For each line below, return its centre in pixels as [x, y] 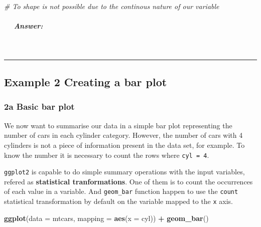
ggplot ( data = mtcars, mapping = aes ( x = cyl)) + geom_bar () [106, 218]
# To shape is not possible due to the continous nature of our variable [112, 6]
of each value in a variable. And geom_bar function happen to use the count [121, 191]
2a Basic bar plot [39, 106]
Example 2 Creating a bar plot [86, 82]
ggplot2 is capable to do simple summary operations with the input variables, [124, 172]
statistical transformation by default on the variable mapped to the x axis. [119, 201]
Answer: [28, 26]
